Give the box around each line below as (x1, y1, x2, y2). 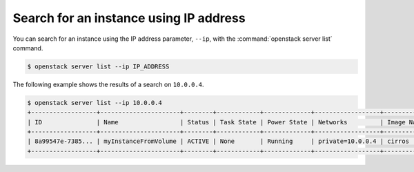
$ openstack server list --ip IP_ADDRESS (27, 62, 170, 70)
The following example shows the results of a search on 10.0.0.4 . (12, 80, 204, 88)
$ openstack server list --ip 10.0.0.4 (27, 99, 162, 106)
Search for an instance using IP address (12, 10, 246, 26)
